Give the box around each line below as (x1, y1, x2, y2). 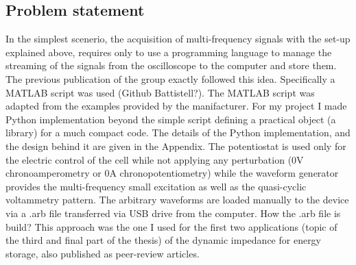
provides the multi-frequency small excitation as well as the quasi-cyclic (5, 179, 307, 193)
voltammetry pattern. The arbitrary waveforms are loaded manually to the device (5, 192, 349, 207)
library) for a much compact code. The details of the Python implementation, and (5, 125, 351, 140)
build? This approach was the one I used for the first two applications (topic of (5, 219, 337, 234)
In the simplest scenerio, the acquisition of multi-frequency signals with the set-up (5, 31, 351, 46)
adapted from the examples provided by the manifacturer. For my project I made (5, 99, 347, 113)
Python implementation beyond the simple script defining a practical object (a (5, 112, 336, 126)
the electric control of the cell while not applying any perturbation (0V (5, 152, 304, 166)
